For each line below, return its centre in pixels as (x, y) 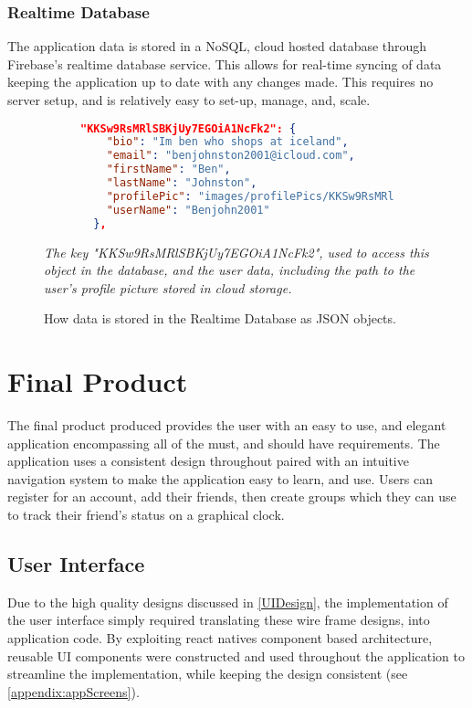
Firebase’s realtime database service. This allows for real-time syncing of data (225, 63)
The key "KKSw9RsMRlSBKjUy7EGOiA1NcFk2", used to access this (236, 252)
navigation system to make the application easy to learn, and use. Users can (220, 478)
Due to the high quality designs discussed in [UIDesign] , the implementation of (228, 602)
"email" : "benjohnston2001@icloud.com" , (231, 156)
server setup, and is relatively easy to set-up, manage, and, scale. (189, 100)
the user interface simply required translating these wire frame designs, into (219, 620)
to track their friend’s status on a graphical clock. (146, 515)
